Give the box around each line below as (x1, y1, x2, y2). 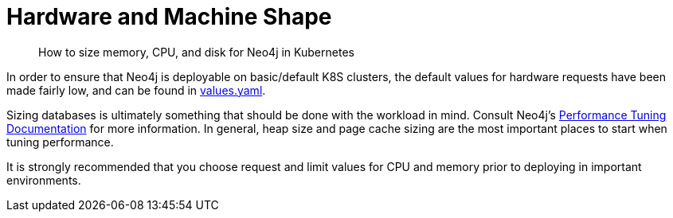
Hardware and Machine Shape (6, 3, 332, 30)
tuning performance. (6, 134, 114, 149)
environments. (6, 173, 81, 187)
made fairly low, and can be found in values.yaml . (6, 83, 266, 97)
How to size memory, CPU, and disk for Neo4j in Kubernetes (38, 45, 354, 59)
